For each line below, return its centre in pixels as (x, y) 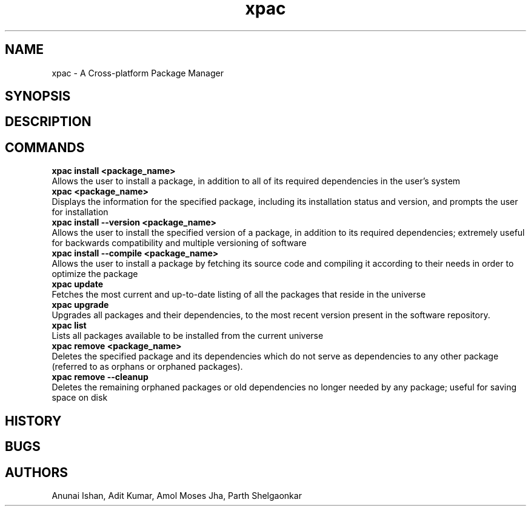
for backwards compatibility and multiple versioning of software (179, 243)
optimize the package (95, 274)
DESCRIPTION (48, 122)
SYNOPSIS (38, 96)
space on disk (80, 398)
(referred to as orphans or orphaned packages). (147, 367)
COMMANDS (45, 147)
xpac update (77, 284)
